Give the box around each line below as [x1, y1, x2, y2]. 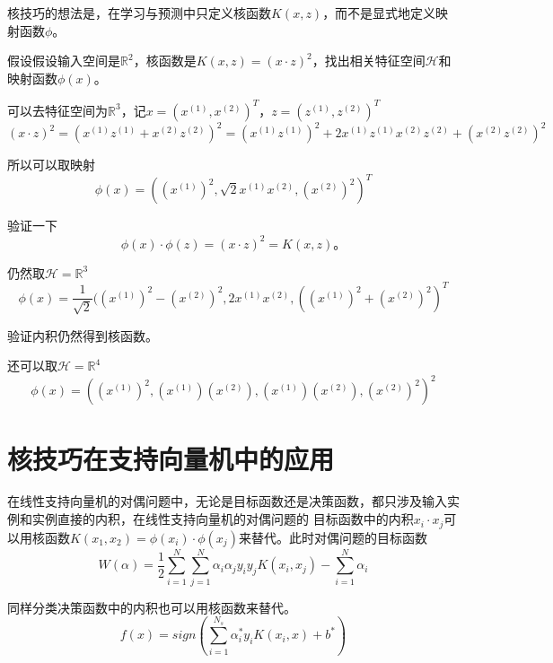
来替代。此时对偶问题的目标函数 [238, 528, 427, 546]
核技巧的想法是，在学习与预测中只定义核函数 [7, 4, 271, 22]
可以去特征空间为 [7, 100, 108, 119]
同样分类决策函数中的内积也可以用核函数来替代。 [7, 598, 296, 616]
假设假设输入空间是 [7, 51, 120, 70]
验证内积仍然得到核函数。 [7, 326, 158, 345]
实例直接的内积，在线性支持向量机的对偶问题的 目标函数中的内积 [31, 510, 414, 528]
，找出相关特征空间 [312, 51, 426, 70]
